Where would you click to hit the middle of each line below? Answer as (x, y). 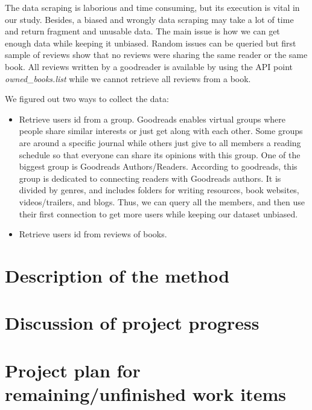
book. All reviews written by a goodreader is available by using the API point (149, 66)
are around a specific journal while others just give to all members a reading (160, 142)
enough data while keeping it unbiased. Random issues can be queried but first (151, 43)
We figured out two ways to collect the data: (87, 99)
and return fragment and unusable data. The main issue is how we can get (142, 31)
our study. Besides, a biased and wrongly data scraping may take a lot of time (149, 19)
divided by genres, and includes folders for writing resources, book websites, (159, 190)
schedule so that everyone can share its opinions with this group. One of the (160, 154)
